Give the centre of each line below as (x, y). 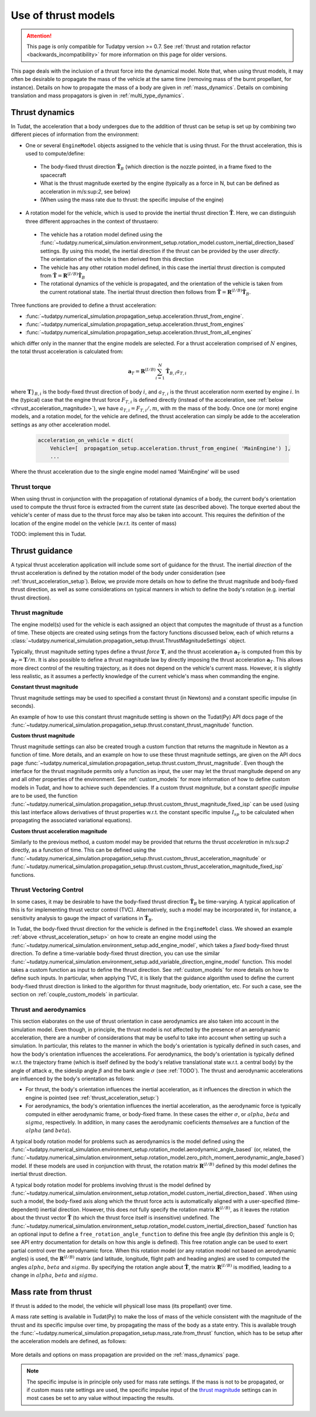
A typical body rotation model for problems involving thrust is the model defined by (111, 1185)
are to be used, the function (44, 796)
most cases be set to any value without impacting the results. (101, 1398)
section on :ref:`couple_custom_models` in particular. (75, 995)
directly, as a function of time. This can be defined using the (83, 850)
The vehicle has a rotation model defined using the (101, 235)
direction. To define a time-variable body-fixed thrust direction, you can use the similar (115, 954)
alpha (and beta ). (48, 1130)
